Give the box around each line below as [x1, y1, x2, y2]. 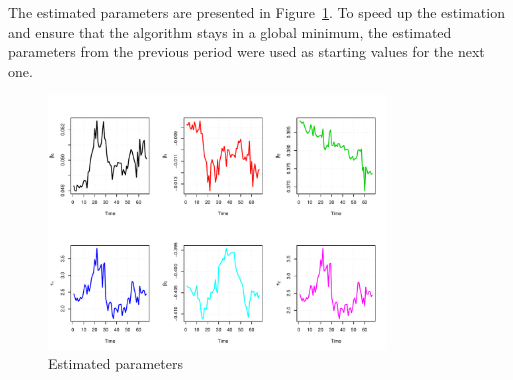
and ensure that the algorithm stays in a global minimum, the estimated [8, 21, 452, 42]
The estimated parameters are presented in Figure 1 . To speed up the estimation [8, 2, 505, 22]
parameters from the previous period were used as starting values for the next [8, 41, 485, 62]
